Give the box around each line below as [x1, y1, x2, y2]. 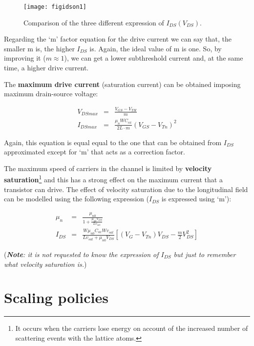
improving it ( [4, 53, 46, 63]
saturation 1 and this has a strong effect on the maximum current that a [4, 173, 223, 184]
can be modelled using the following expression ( [4, 194, 149, 204]
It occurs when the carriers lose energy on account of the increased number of [15, 323, 248, 333]
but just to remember [173, 249, 236, 259]
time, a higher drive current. [4, 63, 89, 73]
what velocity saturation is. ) [4, 259, 87, 269]
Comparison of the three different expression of [23, 17, 164, 27]
